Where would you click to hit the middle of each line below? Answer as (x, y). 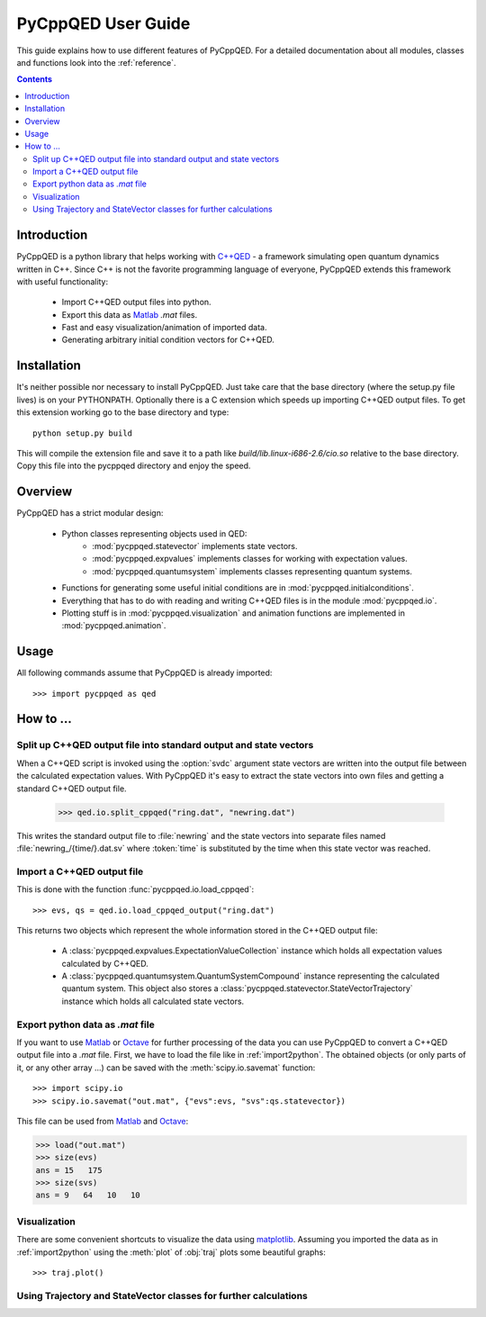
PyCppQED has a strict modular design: (90, 513)
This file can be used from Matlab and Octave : (103, 1121)
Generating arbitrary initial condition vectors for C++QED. (168, 340)
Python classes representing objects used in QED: (154, 533)
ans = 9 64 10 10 (88, 1195)
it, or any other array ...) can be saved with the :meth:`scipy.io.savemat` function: (166, 1068)
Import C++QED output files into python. (136, 302)
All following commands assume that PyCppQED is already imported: (144, 673)
